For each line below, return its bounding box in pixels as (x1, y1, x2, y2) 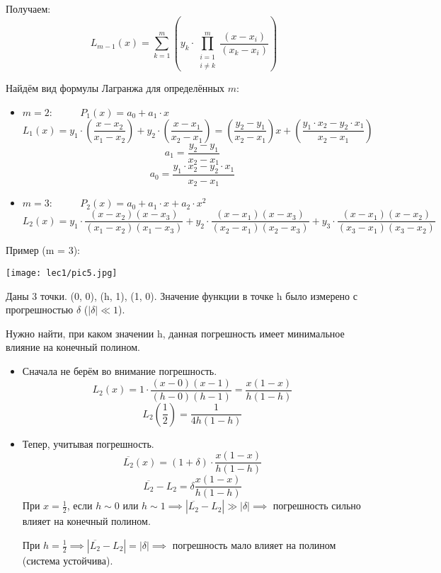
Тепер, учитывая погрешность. (22, 436, 154, 451)
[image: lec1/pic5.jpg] (6, 268, 118, 278)
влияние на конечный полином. (6, 340, 140, 354)
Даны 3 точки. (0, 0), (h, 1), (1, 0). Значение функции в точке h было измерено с (6, 288, 357, 303)
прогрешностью (6, 302, 74, 317)
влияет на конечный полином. (22, 514, 151, 528)
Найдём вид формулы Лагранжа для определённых (6, 81, 225, 95)
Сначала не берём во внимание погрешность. (22, 364, 217, 378)
